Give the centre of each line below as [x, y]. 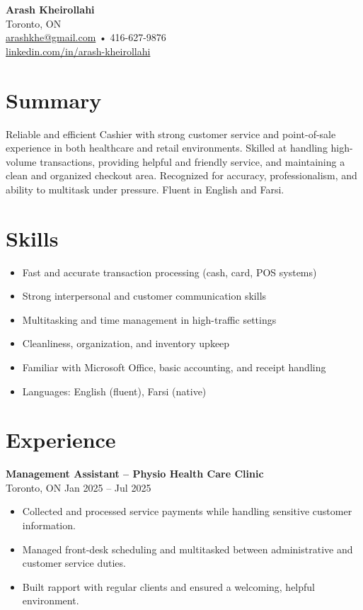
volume [21, 161]
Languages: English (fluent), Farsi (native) [114, 391]
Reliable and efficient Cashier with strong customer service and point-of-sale [171, 134]
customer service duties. [74, 563]
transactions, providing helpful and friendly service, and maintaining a [192, 161]
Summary [54, 100]
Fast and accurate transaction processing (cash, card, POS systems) [169, 272]
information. [49, 525]
